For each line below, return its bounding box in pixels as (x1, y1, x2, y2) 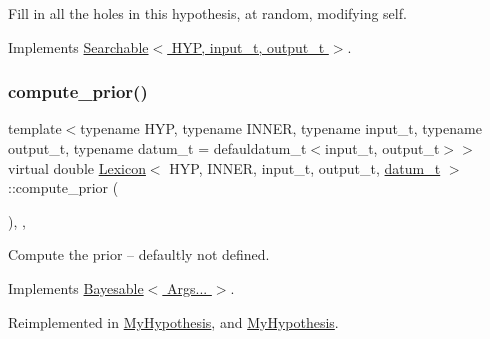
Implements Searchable (8, 36, 149, 57)
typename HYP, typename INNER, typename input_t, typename (80, 118, 482, 139)
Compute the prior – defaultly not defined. (8, 244, 270, 265)
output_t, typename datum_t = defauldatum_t (8, 138, 307, 158)
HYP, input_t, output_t (171, 36, 325, 57)
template (8, 118, 62, 139)
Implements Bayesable (8, 277, 144, 298)
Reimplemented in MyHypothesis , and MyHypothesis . (8, 311, 339, 332)
